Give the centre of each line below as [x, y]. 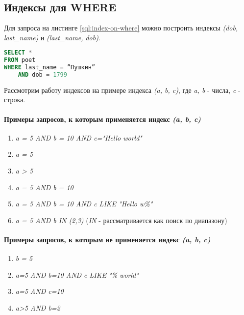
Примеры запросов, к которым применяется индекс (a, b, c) [102, 119]
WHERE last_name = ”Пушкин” [50, 68]
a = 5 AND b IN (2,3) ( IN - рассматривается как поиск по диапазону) [121, 220]
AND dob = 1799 [42, 75]
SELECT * [18, 53]
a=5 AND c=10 [39, 291]
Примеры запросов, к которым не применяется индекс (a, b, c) [107, 240]
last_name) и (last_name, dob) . [52, 37]
